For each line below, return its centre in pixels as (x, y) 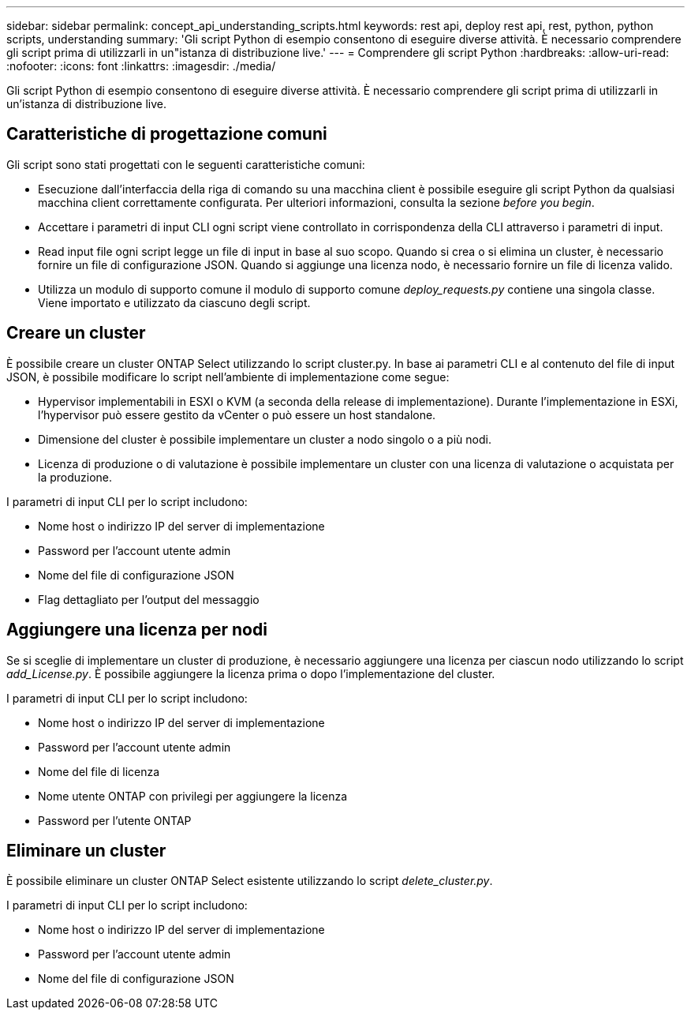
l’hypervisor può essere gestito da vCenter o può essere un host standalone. (237, 414)
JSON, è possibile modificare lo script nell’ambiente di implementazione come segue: (228, 377)
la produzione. (75, 477)
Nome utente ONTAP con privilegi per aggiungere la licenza (193, 796)
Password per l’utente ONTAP (115, 820)
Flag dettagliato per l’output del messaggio (149, 599)
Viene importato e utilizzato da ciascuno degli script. (174, 302)
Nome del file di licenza (99, 771)
